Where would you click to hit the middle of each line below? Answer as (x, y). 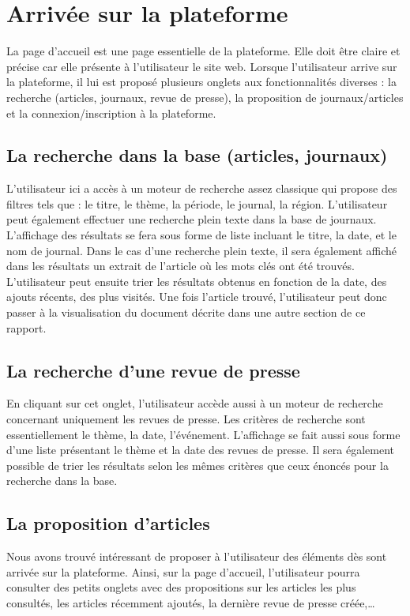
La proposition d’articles (108, 523)
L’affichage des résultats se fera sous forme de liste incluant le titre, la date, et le (201, 235)
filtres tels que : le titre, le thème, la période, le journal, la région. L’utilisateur (197, 203)
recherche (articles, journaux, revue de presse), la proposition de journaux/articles (205, 97)
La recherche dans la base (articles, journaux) (197, 155)
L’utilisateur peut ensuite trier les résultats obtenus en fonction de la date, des (197, 281)
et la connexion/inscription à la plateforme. (111, 113)
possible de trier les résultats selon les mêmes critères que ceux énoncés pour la (197, 465)
